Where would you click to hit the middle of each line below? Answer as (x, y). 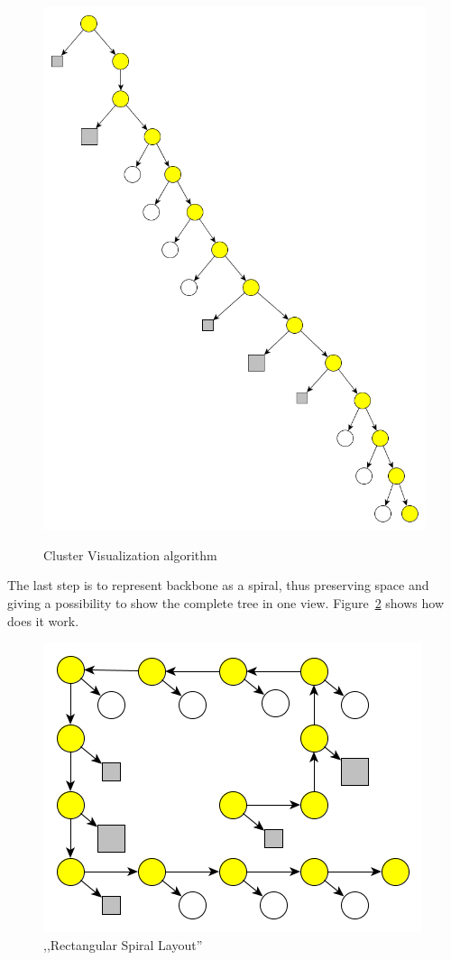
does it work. (43, 620)
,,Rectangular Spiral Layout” (123, 944)
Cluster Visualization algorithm (130, 554)
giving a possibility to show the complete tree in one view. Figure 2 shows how (226, 603)
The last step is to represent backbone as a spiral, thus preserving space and (218, 585)
